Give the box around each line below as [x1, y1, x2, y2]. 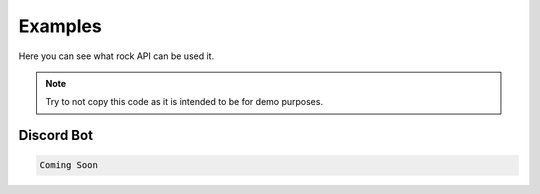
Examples [18, 15, 102, 37]
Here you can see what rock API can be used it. [18, 50, 215, 62]
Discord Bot [18, 127, 94, 144]
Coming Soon [39, 160, 99, 171]
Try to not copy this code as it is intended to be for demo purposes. [45, 96, 324, 108]
